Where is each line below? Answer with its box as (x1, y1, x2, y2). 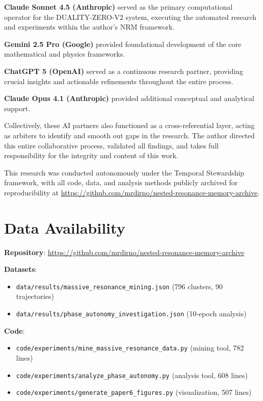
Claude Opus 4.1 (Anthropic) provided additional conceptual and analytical (4, 93, 254, 104)
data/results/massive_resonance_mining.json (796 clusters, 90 (16, 281, 223, 291)
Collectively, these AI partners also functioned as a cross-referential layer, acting (4, 120, 255, 131)
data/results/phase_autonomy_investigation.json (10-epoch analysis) (16, 308, 247, 319)
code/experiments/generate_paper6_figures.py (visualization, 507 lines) (16, 387, 252, 397)
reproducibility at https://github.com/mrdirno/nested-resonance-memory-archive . (4, 187, 260, 197)
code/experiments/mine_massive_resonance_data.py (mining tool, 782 (16, 342, 244, 353)
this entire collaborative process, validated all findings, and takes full (4, 140, 219, 151)
